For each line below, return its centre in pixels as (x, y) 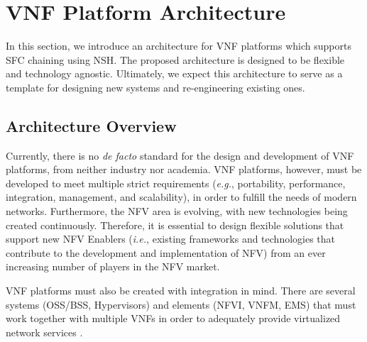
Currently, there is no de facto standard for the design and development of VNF (180, 155)
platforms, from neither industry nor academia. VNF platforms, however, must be (184, 169)
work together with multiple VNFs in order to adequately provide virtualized (173, 318)
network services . (44, 332)
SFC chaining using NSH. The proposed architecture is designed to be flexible (175, 59)
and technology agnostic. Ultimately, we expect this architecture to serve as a (174, 73)
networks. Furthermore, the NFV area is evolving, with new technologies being (177, 211)
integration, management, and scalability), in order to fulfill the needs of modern (181, 197)
